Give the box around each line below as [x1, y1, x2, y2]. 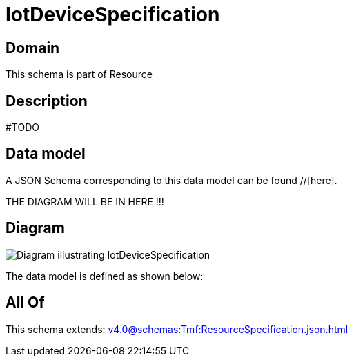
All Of [6, 294, 45, 312]
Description [6, 92, 88, 110]
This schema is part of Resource [6, 68, 153, 81]
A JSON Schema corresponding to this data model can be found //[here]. [6, 174, 337, 186]
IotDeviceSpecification [6, 3, 220, 26]
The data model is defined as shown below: [6, 270, 204, 282]
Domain [6, 39, 60, 57]
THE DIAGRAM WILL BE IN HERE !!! [6, 195, 164, 208]
